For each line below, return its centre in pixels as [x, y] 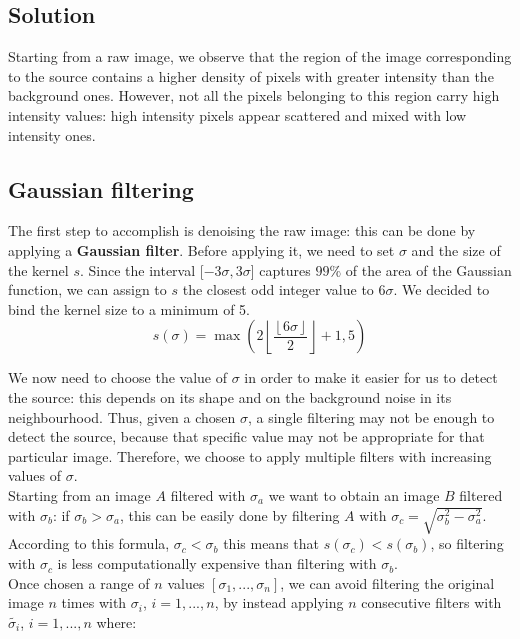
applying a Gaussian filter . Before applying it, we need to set [201, 249]
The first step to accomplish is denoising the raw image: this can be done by [242, 230]
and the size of [456, 249]
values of [34, 475]
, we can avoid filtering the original [387, 582]
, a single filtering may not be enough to [371, 416]
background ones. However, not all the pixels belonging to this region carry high [254, 95]
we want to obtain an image [354, 494]
